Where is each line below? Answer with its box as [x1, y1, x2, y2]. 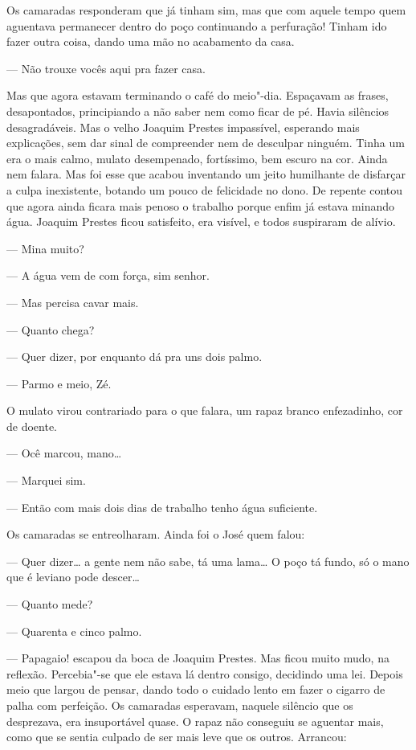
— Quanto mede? [6, 596, 93, 613]
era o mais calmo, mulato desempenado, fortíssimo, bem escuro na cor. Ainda [6, 150, 388, 166]
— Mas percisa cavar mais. [6, 293, 139, 310]
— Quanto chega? [6, 321, 95, 338]
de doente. [6, 417, 57, 434]
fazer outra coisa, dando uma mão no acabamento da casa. [6, 33, 295, 50]
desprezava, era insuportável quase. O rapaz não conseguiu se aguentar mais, [6, 712, 384, 729]
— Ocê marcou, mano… [6, 445, 122, 461]
